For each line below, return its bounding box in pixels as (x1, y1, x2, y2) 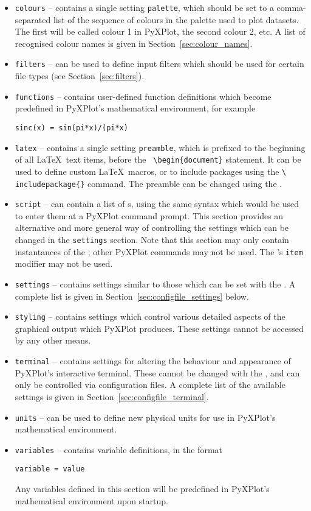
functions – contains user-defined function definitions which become (15, 90, 272, 102)
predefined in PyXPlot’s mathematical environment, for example (15, 102, 256, 115)
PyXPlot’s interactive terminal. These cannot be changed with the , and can (15, 366, 300, 379)
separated (15, 13, 51, 26)
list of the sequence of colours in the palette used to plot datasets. (53, 13, 299, 26)
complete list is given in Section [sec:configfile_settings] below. (15, 289, 249, 302)
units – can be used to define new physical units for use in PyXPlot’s (15, 411, 276, 423)
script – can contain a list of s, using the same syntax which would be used (15, 197, 299, 210)
